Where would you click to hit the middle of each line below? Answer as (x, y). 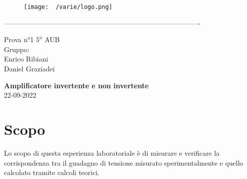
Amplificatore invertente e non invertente (76, 85)
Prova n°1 (19, 39)
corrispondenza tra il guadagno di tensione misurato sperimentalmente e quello (124, 162)
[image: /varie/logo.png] (68, 7)
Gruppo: (17, 49)
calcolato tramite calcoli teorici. (52, 172)
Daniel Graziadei (29, 69)
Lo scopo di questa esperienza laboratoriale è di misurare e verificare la (112, 152)
